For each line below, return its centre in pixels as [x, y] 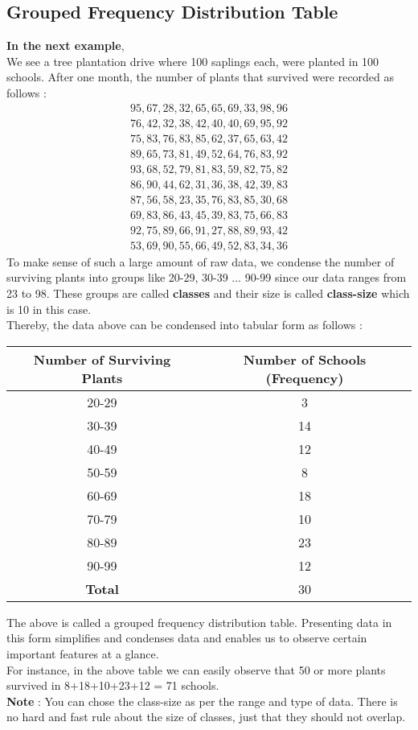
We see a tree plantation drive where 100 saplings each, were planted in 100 [193, 61]
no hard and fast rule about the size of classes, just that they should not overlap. [206, 717]
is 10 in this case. [49, 309]
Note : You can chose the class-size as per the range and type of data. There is [202, 701]
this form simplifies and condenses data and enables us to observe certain [187, 638]
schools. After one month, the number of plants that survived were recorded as [201, 77]
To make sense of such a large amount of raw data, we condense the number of [201, 261]
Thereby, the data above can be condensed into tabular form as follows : [184, 325]
